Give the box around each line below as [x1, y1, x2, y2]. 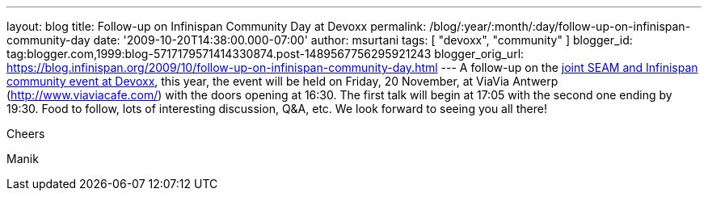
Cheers [6, 127, 45, 140]
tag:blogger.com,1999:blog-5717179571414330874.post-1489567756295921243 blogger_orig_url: [6, 47, 525, 61]
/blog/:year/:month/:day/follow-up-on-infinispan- [429, 19, 691, 33]
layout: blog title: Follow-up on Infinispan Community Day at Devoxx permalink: [6, 19, 427, 33]
